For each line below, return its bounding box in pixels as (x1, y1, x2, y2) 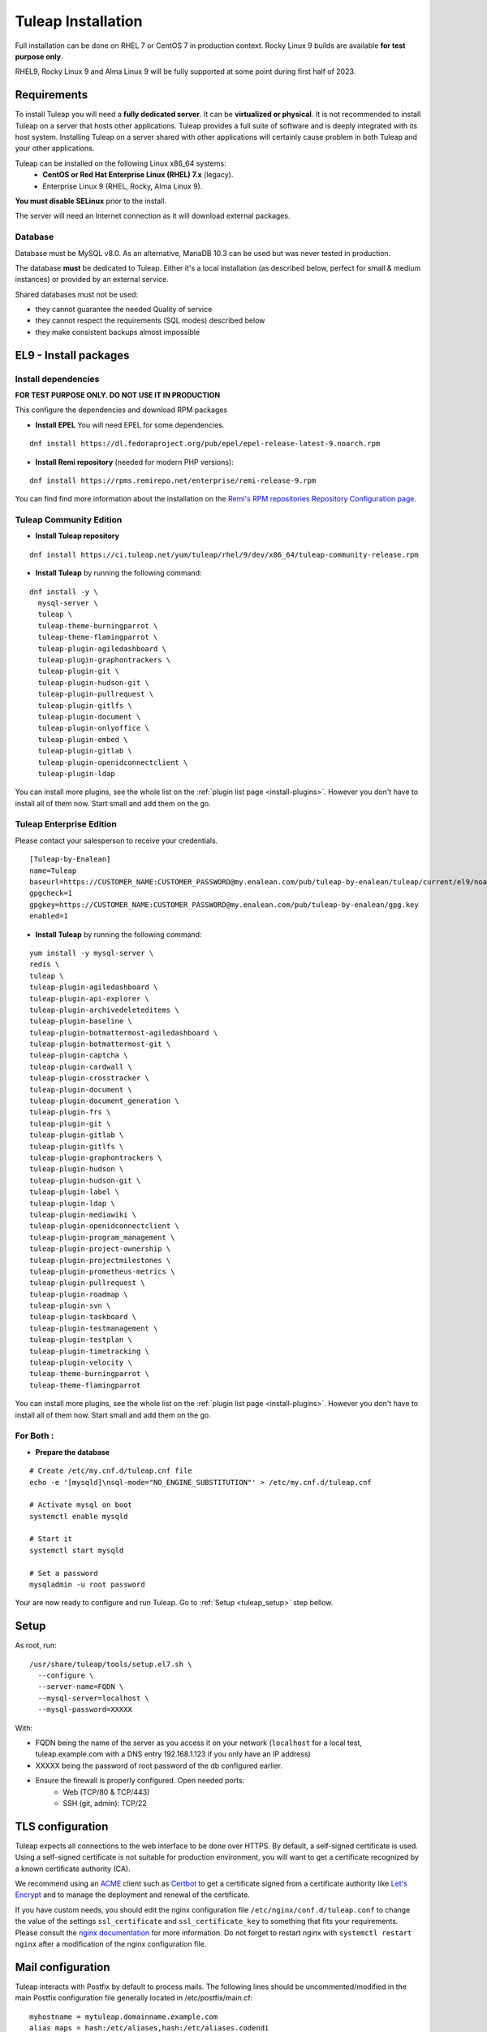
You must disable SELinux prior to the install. (15, 196, 166, 206)
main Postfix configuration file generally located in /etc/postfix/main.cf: (15, 1993, 253, 2003)
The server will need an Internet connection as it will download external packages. (15, 211, 291, 221)
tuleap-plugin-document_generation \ (29, 1096, 180, 1105)
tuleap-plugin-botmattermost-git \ (29, 1040, 171, 1049)
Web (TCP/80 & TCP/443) (62, 1787, 150, 1796)
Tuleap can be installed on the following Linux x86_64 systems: (15, 158, 226, 168)
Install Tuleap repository (35, 531, 119, 541)
